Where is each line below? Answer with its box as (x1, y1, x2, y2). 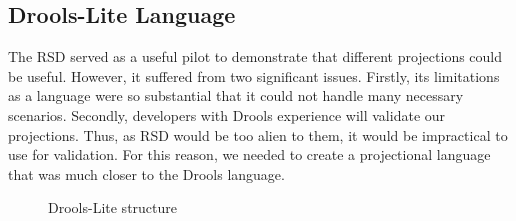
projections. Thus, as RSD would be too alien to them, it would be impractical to (8, 124, 508, 145)
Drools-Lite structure (48, 197, 177, 218)
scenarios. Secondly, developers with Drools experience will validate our (8, 104, 446, 125)
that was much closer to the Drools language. (8, 163, 285, 184)
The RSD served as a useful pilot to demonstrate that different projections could (8, 46, 503, 67)
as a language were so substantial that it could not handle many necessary (8, 85, 464, 106)
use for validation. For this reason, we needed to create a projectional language (8, 144, 491, 165)
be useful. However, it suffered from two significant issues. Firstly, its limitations (8, 65, 500, 86)
